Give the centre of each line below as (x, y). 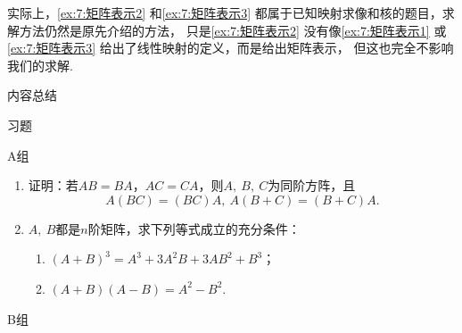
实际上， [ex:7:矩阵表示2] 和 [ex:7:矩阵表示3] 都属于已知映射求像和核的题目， (225, 12)
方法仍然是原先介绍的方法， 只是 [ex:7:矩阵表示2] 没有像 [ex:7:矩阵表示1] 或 (233, 30)
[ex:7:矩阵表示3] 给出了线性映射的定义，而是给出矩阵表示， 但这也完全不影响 (231, 48)
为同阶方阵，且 (312, 185)
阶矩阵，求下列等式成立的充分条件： (194, 228)
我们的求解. (40, 65)
